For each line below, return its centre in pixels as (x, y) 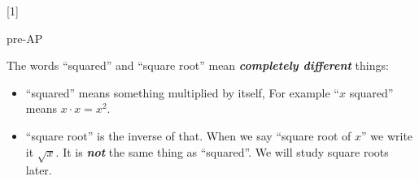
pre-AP (25, 38)
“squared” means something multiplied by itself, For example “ (182, 92)
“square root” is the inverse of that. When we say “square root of (188, 135)
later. (39, 170)
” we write (387, 135)
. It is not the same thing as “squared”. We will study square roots (222, 151)
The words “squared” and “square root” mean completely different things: (198, 65)
